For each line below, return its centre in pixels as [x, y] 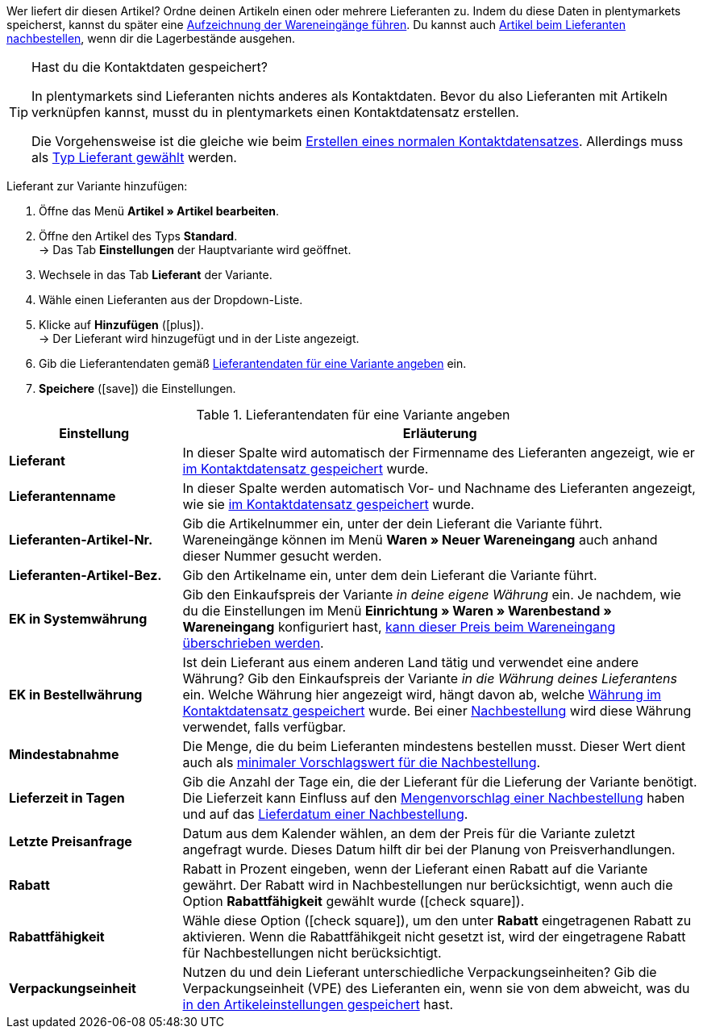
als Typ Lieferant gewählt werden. [134, 157]
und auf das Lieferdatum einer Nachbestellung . [325, 814]
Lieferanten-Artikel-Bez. [85, 575]
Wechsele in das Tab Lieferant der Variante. [156, 275]
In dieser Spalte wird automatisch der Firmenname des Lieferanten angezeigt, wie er [439, 453]
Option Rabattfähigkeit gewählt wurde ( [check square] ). [354, 901]
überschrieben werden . [253, 643]
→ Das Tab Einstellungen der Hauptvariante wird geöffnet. [195, 250]
